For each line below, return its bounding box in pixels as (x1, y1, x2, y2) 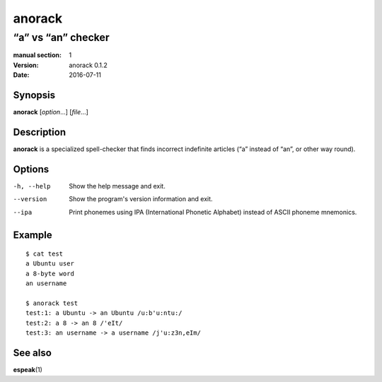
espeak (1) (13, 366, 42, 374)
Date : (13, 71, 30, 79)
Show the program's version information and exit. (69, 195, 213, 203)
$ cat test (25, 250, 64, 258)
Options (13, 163, 50, 175)
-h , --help (13, 182, 51, 190)
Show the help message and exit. (69, 181, 166, 190)
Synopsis (13, 89, 56, 101)
